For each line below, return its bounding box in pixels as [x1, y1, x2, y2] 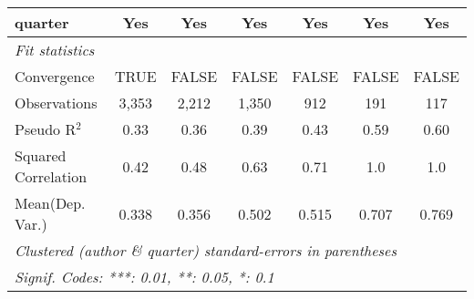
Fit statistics [15, 39, 95, 60]
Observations [15, 92, 98, 113]
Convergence [15, 66, 95, 87]
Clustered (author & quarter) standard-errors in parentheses [15, 240, 397, 261]
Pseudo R [15, 119, 77, 139]
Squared [15, 145, 67, 166]
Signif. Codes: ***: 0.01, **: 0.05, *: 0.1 [15, 266, 274, 287]
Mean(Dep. [15, 192, 86, 213]
